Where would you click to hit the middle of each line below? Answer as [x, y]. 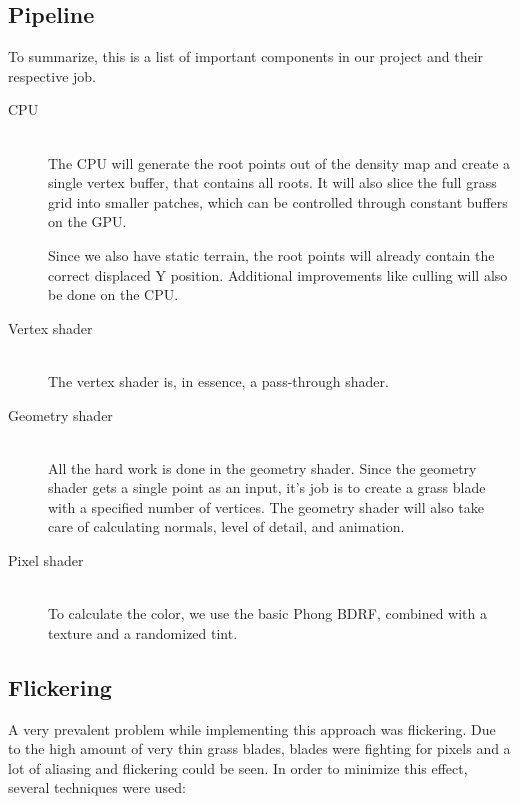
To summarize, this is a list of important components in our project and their [246, 56]
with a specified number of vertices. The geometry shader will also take [266, 506]
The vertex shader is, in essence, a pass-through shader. [218, 380]
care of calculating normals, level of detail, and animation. [226, 526]
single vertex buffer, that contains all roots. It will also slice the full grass [272, 182]
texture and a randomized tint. [143, 632]
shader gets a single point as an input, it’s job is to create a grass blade [267, 487]
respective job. [52, 75]
